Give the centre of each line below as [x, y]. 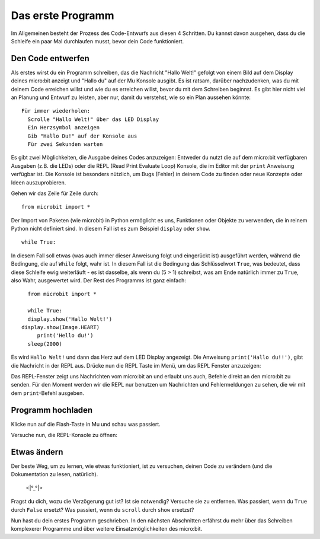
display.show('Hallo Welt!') [70, 319]
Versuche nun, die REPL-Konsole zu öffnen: [64, 435]
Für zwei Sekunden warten [65, 144]
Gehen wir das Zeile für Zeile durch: [55, 193]
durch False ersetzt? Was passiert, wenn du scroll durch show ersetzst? [103, 509]
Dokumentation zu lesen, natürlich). [55, 474]
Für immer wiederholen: [56, 111]
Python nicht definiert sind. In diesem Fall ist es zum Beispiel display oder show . [111, 229]
